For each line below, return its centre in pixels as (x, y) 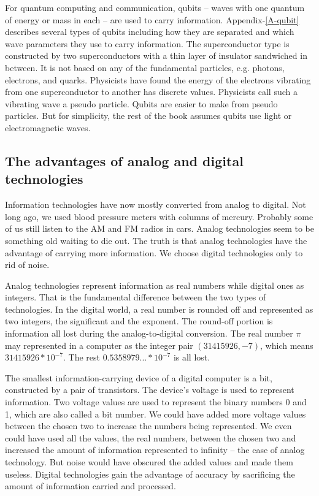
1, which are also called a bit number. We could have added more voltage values (156, 414)
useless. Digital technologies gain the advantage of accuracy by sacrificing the (150, 474)
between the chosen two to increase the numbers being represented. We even (148, 426)
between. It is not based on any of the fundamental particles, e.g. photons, (145, 67)
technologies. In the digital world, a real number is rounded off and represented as (159, 309)
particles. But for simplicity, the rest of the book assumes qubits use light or (148, 116)
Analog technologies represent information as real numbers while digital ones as (155, 285)
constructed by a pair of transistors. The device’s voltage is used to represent (150, 390)
